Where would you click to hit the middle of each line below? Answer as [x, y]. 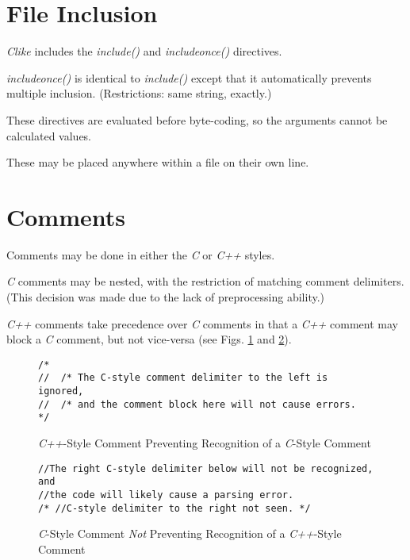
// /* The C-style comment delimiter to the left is [183, 378]
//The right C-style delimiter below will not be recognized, [206, 468]
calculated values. [49, 135]
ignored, [61, 391]
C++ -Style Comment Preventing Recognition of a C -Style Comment [205, 443]
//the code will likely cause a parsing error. [166, 495]
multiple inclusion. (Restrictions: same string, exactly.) [139, 93]
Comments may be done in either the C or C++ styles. [141, 254]
